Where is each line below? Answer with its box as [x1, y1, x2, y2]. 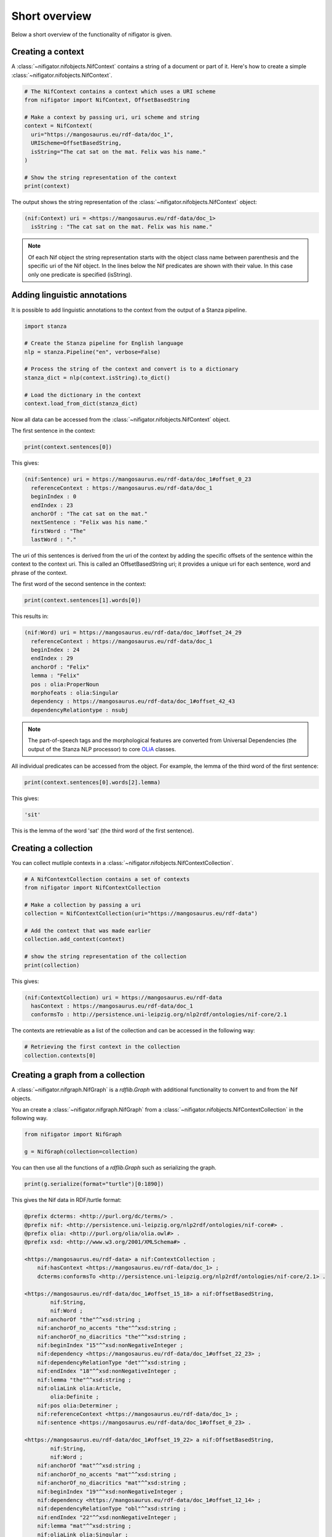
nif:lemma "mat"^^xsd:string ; [37, 1522, 132, 1530]
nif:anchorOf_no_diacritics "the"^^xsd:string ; [37, 1333, 187, 1340]
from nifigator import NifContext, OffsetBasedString [24, 97, 190, 104]
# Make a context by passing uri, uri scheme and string [24, 114, 200, 121]
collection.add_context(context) [24, 936, 125, 943]
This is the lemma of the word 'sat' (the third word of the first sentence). [11, 827, 194, 834]
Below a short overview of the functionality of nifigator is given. [11, 31, 172, 38]
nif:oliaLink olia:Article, [37, 1385, 122, 1392]
